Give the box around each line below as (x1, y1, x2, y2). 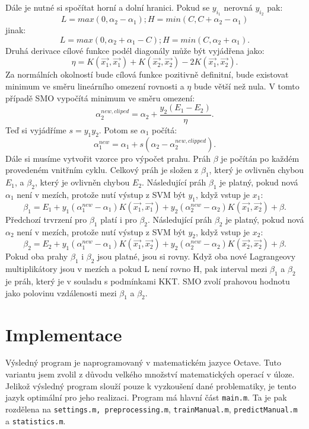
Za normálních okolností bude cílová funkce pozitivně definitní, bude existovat (5, 68, 289, 81)
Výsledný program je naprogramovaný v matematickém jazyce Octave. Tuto (5, 356, 281, 369)
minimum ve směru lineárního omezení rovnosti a (5, 79, 184, 92)
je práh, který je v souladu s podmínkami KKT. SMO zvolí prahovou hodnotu (5, 274, 290, 287)
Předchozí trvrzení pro (5, 213, 87, 225)
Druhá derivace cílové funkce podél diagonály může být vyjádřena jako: (5, 44, 265, 56)
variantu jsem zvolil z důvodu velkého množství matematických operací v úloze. (5, 368, 295, 380)
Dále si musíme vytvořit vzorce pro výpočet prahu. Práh (5, 152, 211, 164)
